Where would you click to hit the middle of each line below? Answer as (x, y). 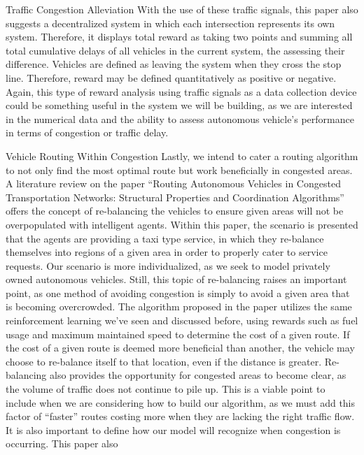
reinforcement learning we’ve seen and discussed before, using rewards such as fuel (182, 320)
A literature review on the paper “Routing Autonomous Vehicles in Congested (173, 183)
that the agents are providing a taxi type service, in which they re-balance (165, 238)
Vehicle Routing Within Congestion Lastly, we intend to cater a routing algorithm (182, 156)
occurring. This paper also (62, 443)
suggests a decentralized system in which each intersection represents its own (170, 23)
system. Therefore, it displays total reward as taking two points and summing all (179, 37)
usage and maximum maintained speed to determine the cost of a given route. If (178, 334)
